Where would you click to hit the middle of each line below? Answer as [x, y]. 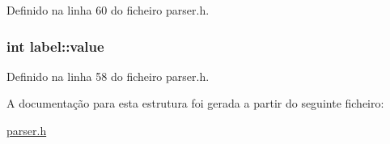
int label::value [55, 46]
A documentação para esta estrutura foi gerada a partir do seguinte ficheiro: [195, 103]
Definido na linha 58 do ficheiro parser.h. [108, 76]
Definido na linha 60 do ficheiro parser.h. [108, 10]
